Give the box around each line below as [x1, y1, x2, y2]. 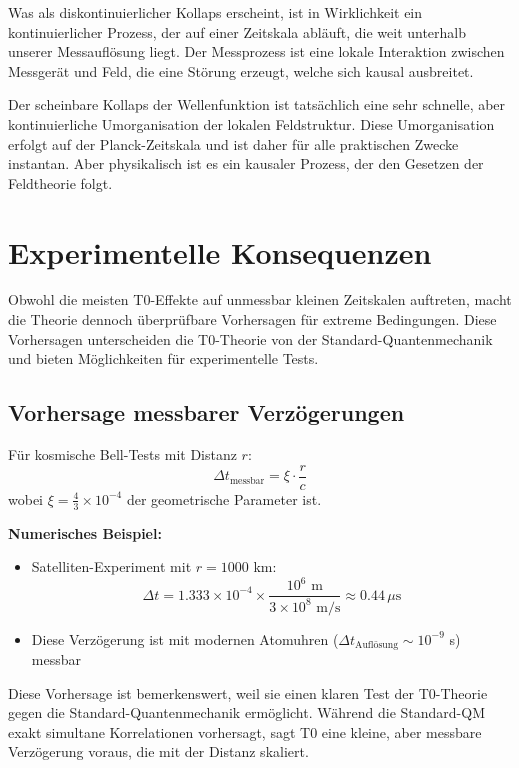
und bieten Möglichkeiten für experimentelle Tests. [8, 348, 319, 369]
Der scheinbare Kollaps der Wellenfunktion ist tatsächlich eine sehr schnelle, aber [8, 94, 506, 115]
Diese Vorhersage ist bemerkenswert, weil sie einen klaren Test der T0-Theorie [8, 682, 488, 703]
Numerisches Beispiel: [8, 522, 162, 543]
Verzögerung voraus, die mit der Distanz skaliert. [8, 741, 309, 762]
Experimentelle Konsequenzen [8, 231, 432, 272]
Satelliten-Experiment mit [31, 556, 192, 577]
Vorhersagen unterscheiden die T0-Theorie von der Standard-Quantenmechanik [8, 328, 493, 349]
